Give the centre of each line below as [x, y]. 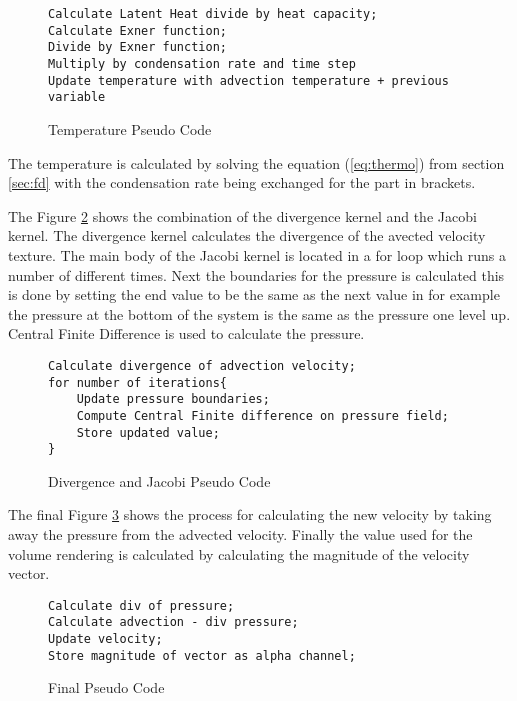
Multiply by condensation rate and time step [202, 63]
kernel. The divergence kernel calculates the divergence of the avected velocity [247, 235]
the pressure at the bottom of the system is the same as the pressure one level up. [259, 313]
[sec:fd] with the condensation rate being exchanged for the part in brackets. [242, 182]
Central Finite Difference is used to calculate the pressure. [186, 333]
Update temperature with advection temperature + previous [248, 80]
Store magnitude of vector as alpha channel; [202, 655]
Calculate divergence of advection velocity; [202, 365]
